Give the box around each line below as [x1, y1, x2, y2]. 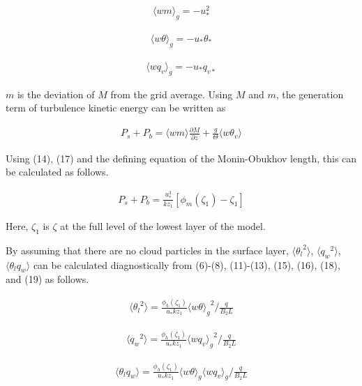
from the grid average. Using [110, 86, 233, 101]
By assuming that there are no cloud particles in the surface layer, [6, 242, 289, 257]
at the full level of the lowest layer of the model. [60, 218, 266, 233]
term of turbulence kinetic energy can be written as [6, 100, 226, 115]
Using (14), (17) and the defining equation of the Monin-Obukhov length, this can [6, 150, 357, 165]
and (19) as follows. [6, 272, 89, 286]
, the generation [276, 86, 344, 101]
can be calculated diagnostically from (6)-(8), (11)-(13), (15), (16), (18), [33, 257, 340, 272]
